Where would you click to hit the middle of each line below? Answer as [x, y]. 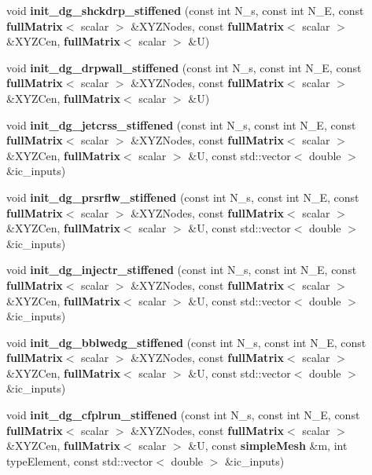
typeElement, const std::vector [80, 460]
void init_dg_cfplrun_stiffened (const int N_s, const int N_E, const [183, 415]
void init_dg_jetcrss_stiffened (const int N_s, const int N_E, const [181, 124]
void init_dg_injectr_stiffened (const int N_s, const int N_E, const [182, 270]
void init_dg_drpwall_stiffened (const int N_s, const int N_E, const [184, 67]
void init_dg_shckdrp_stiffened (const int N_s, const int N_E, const [185, 10]
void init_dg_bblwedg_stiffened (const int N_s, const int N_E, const [186, 342]
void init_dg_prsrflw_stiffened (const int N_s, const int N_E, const [183, 197]
